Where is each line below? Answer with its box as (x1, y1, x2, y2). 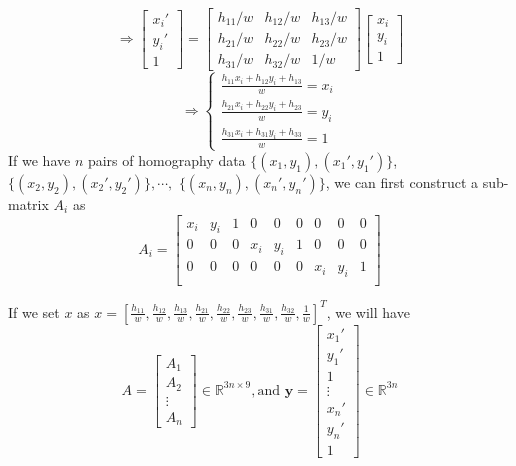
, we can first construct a (325, 171, 478, 192)
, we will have (326, 301, 410, 322)
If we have (8, 149, 71, 170)
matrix (8, 193, 49, 214)
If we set (8, 301, 60, 322)
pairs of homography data (87, 149, 246, 170)
